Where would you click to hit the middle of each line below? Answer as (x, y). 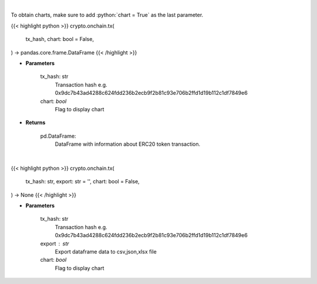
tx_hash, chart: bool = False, (60, 39)
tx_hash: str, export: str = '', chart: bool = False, (83, 182)
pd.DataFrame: (58, 136)
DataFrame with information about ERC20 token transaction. (128, 144)
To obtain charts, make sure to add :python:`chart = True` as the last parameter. (107, 15)
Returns (36, 122)
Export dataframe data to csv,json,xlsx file (106, 251)
